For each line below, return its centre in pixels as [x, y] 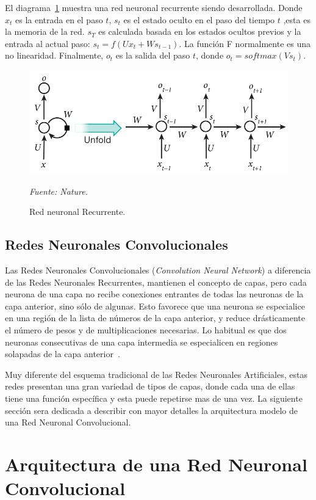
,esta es [297, 19]
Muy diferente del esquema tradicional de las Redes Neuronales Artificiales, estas [156, 374]
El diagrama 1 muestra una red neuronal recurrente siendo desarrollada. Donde [154, 7]
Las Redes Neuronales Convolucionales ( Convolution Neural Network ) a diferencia [158, 270]
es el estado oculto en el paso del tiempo [199, 19]
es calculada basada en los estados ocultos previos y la [200, 31]
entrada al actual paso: [48, 43]
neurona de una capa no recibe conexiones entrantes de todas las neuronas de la [154, 294]
